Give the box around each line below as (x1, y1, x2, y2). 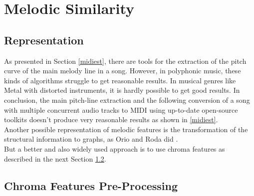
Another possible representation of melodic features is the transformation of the (4, 124, 248, 134)
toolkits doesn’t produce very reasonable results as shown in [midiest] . (4, 114, 218, 125)
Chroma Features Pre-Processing (4, 178, 178, 193)
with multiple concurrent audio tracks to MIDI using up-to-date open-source (4, 104, 238, 115)
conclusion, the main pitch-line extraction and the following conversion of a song (4, 94, 250, 105)
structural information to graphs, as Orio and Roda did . (4, 134, 178, 144)
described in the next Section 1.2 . (4, 153, 106, 164)
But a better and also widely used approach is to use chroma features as (4, 143, 225, 154)
